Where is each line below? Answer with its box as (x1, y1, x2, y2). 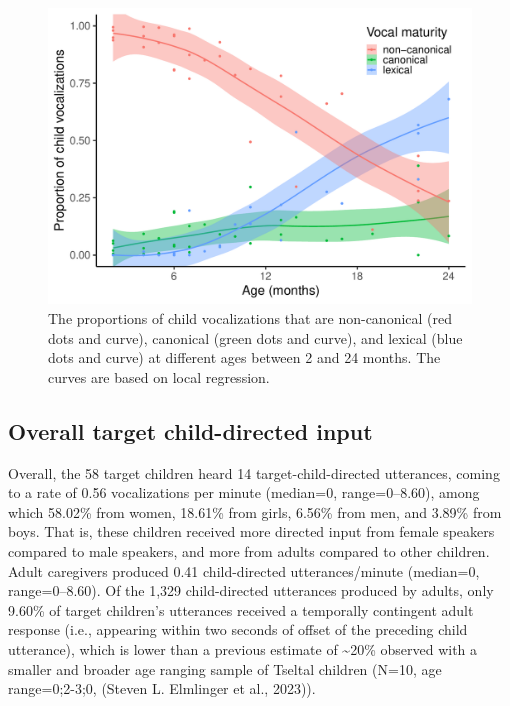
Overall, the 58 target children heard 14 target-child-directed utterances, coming (8, 462, 500, 483)
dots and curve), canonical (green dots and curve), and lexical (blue (48, 327, 463, 348)
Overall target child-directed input (8, 415, 373, 446)
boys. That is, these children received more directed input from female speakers (8, 521, 495, 542)
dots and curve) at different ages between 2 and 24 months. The (48, 347, 441, 368)
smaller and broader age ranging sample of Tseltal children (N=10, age (8, 658, 442, 679)
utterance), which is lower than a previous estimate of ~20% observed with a (8, 638, 478, 659)
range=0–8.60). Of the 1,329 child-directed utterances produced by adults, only (8, 580, 494, 601)
